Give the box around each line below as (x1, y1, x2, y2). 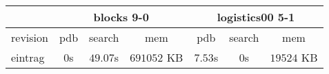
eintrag (11, 49, 45, 65)
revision (11, 29, 48, 45)
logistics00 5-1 (217, 9, 295, 25)
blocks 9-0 (93, 9, 149, 25)
